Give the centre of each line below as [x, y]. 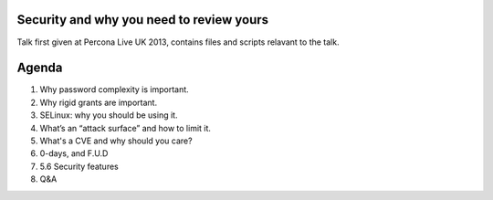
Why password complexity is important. [114, 89]
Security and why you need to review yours [143, 20]
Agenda [40, 68]
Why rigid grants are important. [99, 102]
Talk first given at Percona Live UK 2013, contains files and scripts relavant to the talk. [178, 42]
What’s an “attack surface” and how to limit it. [126, 128]
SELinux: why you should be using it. [109, 115]
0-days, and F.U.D [74, 153]
